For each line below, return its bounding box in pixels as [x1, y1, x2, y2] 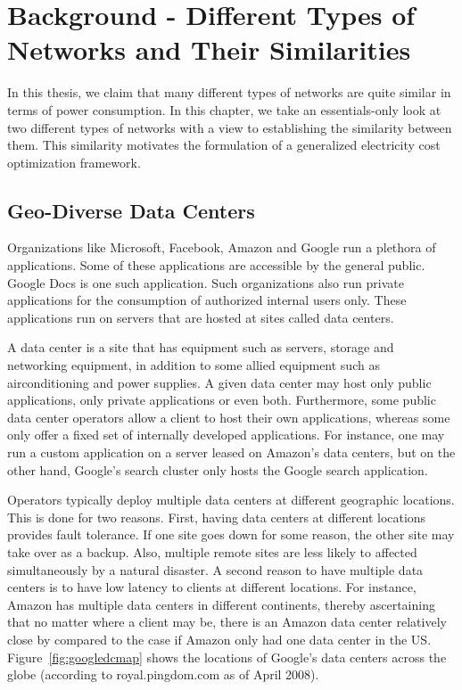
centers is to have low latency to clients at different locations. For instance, [7, 578, 417, 596]
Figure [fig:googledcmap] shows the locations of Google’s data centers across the [7, 647, 447, 666]
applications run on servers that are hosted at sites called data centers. [7, 308, 394, 326]
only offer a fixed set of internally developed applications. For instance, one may [7, 425, 445, 444]
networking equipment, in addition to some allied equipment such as [7, 356, 380, 374]
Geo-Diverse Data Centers [7, 196, 255, 224]
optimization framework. [7, 152, 141, 171]
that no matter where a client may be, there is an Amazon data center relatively [7, 612, 447, 631]
